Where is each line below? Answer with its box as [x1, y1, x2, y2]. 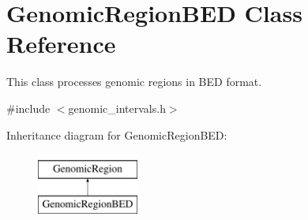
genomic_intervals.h [68, 99, 166, 116]
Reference [6, 28, 116, 60]
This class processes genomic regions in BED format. [6, 73, 262, 90]
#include [6, 99, 51, 116]
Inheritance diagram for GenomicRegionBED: [6, 126, 227, 143]
